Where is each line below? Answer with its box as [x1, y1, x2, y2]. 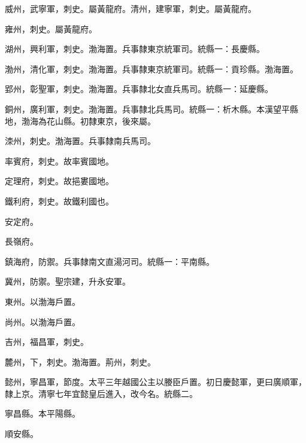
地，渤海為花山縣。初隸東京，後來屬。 [5, 114, 156, 127]
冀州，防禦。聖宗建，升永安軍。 [5, 275, 131, 288]
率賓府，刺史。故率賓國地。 [5, 154, 114, 167]
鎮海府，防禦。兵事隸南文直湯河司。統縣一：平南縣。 [5, 255, 214, 267]
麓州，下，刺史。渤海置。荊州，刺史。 [5, 355, 156, 368]
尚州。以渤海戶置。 [5, 315, 80, 328]
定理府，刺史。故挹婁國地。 [5, 175, 114, 187]
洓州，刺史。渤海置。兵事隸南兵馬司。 [5, 135, 156, 147]
